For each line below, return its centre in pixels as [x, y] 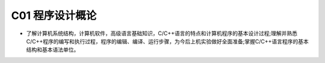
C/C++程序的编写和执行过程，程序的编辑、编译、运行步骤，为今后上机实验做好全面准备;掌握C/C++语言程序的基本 [168, 41]
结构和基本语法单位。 [53, 50]
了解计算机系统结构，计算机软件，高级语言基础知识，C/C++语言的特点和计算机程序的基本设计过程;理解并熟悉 [162, 33]
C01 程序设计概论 [54, 15]
